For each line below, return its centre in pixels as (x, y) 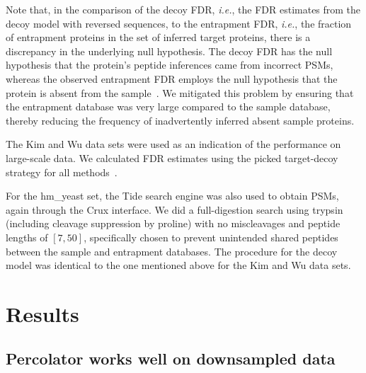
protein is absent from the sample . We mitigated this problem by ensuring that (180, 92)
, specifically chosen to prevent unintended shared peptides (211, 237)
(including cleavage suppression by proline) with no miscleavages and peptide (173, 223)
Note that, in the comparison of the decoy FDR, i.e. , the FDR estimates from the (183, 9)
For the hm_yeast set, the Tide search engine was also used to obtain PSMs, (172, 196)
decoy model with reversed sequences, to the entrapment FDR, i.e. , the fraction (179, 23)
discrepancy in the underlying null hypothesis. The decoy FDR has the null (169, 51)
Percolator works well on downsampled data (171, 358)
